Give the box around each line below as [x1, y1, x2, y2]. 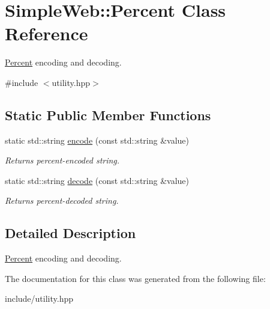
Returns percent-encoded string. [5, 154, 120, 167]
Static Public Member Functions [5, 105, 211, 124]
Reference [5, 21, 88, 46]
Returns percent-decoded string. [5, 194, 119, 207]
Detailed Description [5, 224, 136, 242]
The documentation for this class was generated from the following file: [5, 272, 266, 284]
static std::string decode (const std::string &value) [5, 174, 189, 186]
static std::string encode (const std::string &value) [5, 133, 189, 146]
